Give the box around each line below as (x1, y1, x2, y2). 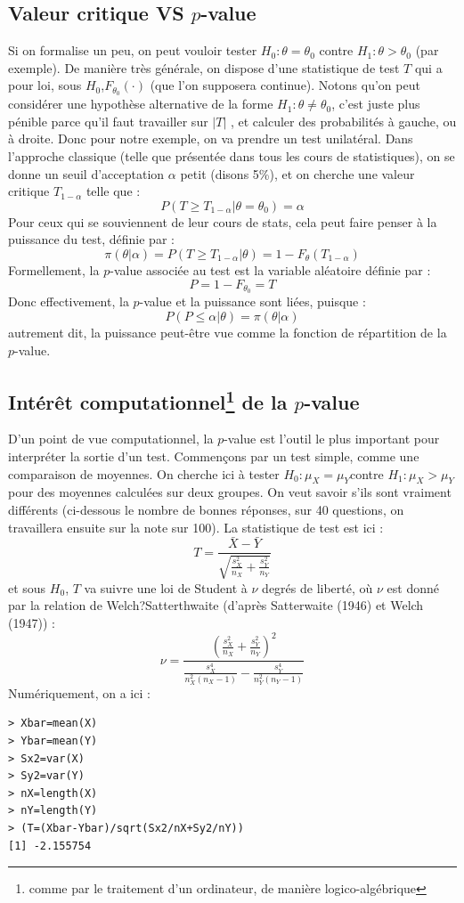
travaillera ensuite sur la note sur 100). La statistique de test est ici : (8, 517, 384, 536)
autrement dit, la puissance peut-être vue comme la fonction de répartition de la (8, 323, 447, 342)
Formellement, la (8, 261, 100, 279)
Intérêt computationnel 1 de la (8, 384, 288, 415)
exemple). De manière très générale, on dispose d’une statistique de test (8, 58, 400, 77)
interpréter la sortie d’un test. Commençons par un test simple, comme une (8, 447, 419, 466)
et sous (8, 578, 46, 597)
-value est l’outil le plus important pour (224, 429, 440, 448)
